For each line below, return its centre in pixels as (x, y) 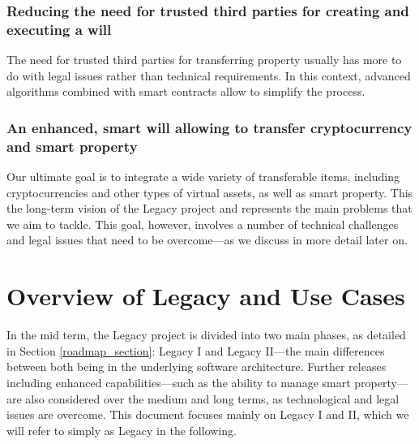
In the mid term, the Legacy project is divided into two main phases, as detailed (206, 335)
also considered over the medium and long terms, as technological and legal (212, 398)
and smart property (72, 146)
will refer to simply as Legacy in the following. (122, 430)
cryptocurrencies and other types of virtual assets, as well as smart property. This (210, 192)
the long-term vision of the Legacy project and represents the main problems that (209, 208)
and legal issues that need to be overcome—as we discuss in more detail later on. (207, 240)
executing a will (59, 29)
